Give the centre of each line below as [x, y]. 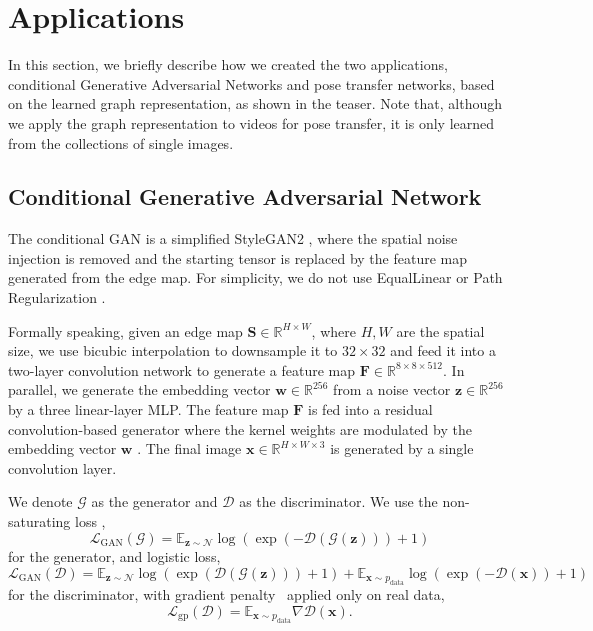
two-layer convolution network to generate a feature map [182, 369]
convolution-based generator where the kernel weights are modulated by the [240, 428]
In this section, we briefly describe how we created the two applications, [228, 64]
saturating [39, 521]
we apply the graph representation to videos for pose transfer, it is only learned [251, 122]
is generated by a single [402, 448]
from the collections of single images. [121, 142]
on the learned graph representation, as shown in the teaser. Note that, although [255, 103]
